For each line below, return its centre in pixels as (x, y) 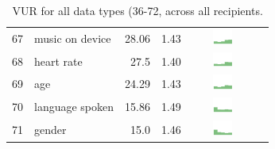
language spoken (74, 106)
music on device (73, 38)
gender (50, 129)
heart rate (58, 61)
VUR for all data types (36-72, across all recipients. (137, 10)
